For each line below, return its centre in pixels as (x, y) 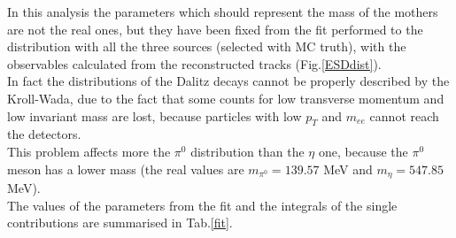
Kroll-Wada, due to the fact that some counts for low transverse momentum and (226, 98)
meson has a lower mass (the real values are (126, 169)
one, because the (363, 151)
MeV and (348, 169)
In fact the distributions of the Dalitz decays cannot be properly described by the (228, 81)
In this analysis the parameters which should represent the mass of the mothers (223, 12)
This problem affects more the (89, 151)
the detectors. (44, 134)
